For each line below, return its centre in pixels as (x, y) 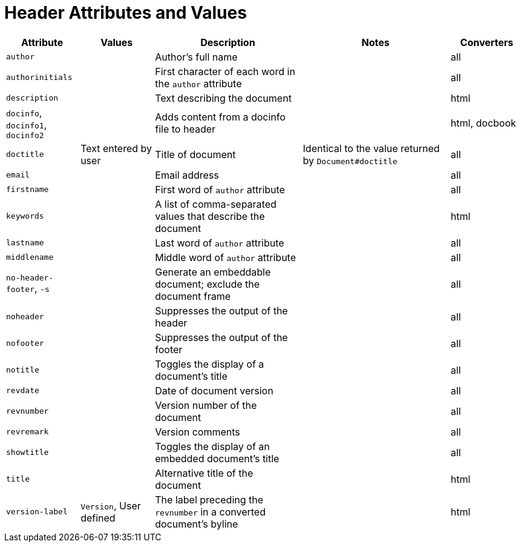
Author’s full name (196, 57)
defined (98, 518)
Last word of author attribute (220, 243)
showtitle (28, 453)
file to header (185, 129)
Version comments (198, 432)
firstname (28, 190)
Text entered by (116, 148)
